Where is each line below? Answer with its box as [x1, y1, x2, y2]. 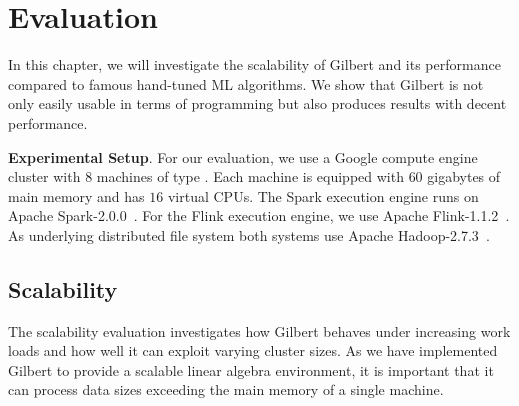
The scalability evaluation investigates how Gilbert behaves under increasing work [8, 320, 511, 341]
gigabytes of [427, 166, 501, 187]
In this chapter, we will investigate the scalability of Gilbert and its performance [8, 54, 501, 75]
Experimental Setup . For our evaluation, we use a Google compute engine [8, 146, 478, 167]
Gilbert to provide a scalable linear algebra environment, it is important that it [8, 359, 494, 380]
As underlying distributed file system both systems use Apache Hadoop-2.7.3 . [8, 224, 490, 245]
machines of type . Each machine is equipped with [96, 166, 404, 187]
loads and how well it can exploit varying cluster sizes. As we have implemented [8, 340, 498, 361]
